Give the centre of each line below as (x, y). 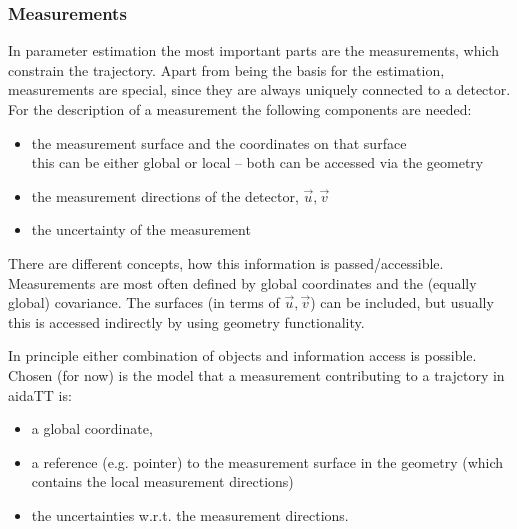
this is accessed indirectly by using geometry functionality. (186, 321)
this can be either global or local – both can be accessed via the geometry (257, 162)
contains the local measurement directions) (162, 481)
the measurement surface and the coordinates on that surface (219, 142)
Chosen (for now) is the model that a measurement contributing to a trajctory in (256, 374)
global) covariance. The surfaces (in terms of (144, 302)
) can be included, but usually (402, 302)
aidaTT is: (40, 394)
